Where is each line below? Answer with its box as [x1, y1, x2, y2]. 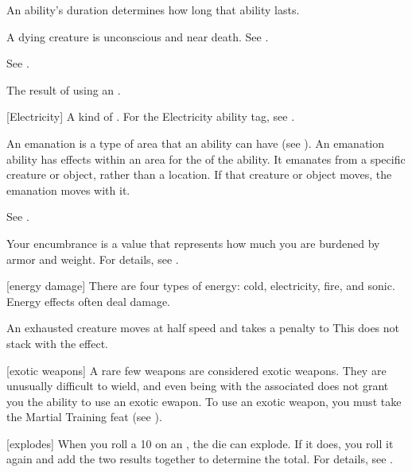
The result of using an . [6, 81, 121, 98]
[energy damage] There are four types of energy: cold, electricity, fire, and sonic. [6, 277, 395, 294]
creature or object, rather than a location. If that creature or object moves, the [6, 166, 392, 183]
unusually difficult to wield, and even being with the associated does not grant [6, 377, 389, 394]
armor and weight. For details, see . [6, 250, 179, 267]
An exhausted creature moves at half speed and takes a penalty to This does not [6, 319, 400, 336]
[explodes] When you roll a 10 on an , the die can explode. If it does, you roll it [6, 435, 394, 451]
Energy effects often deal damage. [6, 292, 171, 309]
